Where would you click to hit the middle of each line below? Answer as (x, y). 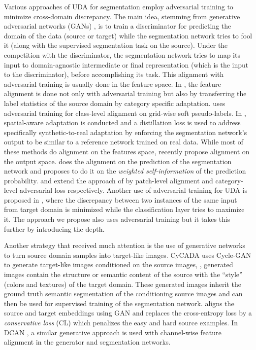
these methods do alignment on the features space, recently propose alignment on (127, 151)
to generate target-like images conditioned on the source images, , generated (119, 264)
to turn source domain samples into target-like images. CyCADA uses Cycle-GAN (128, 255)
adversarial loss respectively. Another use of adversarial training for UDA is (133, 190)
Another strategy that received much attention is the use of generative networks (125, 245)
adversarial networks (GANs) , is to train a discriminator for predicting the (118, 26)
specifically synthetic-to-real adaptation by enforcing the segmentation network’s (126, 132)
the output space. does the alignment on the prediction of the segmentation (118, 161)
